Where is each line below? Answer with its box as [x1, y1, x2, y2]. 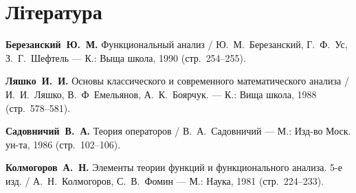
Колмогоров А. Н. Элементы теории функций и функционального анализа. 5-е [5, 160, 342, 174]
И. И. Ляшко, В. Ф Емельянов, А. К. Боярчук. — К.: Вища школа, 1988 [5, 87, 317, 101]
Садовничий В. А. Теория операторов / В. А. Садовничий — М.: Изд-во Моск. [5, 124, 351, 138]
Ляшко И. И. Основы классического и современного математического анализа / [5, 73, 349, 88]
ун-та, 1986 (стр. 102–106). [5, 137, 121, 151]
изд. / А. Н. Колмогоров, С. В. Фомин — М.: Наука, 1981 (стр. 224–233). [5, 173, 324, 188]
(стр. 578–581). [5, 100, 71, 115]
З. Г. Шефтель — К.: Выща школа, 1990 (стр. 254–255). [5, 50, 246, 65]
